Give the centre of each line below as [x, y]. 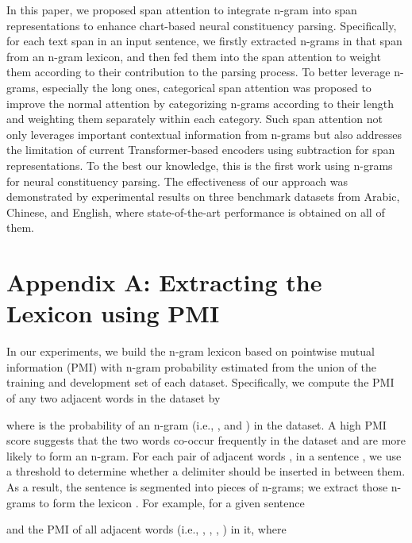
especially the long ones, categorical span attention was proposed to [207, 87]
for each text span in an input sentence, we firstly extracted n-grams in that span [204, 41]
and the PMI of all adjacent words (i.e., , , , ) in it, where [146, 529]
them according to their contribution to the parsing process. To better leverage [198, 72]
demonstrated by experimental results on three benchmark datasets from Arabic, [203, 196]
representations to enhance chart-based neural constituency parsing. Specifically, [202, 25]
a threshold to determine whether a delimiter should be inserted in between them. [206, 471]
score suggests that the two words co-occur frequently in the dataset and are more [206, 440]
